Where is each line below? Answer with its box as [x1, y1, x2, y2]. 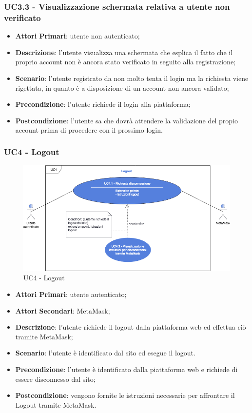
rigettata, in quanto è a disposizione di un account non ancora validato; [15, 82, 229, 93]
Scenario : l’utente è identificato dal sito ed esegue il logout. [15, 348, 195, 358]
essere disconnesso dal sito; [15, 374, 96, 384]
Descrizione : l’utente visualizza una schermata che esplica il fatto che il [15, 47, 233, 57]
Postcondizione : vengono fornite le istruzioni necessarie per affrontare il [15, 390, 235, 400]
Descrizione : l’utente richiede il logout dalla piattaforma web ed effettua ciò [15, 322, 246, 332]
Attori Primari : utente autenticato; [15, 289, 127, 299]
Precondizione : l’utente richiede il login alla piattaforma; [15, 99, 191, 109]
